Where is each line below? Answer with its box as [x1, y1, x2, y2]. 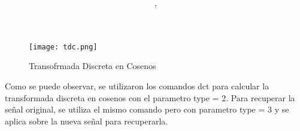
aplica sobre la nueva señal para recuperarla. [5, 114, 168, 127]
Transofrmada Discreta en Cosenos [29, 60, 156, 72]
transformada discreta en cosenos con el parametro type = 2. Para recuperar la [5, 91, 295, 104]
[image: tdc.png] [29, 42, 98, 51]
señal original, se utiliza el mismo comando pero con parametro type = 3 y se [5, 103, 289, 116]
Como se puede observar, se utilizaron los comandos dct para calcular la [5, 80, 269, 92]
